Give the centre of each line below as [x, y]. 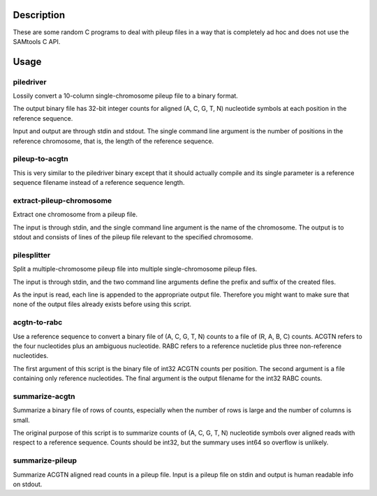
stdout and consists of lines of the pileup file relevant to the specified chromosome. [133, 237]
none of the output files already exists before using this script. [102, 304]
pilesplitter [32, 255]
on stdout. [28, 484]
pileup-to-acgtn [41, 159]
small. [22, 420]
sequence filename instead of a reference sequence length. [99, 183]
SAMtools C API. [37, 41]
